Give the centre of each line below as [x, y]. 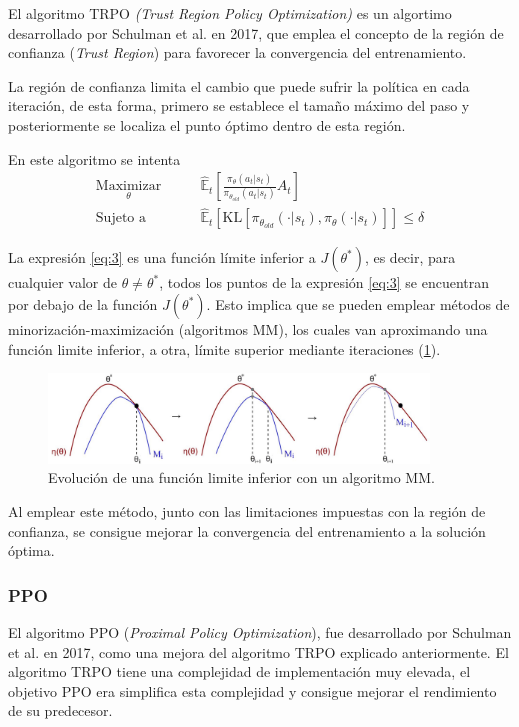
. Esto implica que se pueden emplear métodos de [358, 304]
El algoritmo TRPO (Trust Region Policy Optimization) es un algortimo [230, 13]
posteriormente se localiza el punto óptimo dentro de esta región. [207, 124]
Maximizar [128, 186]
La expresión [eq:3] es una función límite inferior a [162, 257]
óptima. [31, 550]
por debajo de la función [83, 304]
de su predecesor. [60, 710]
